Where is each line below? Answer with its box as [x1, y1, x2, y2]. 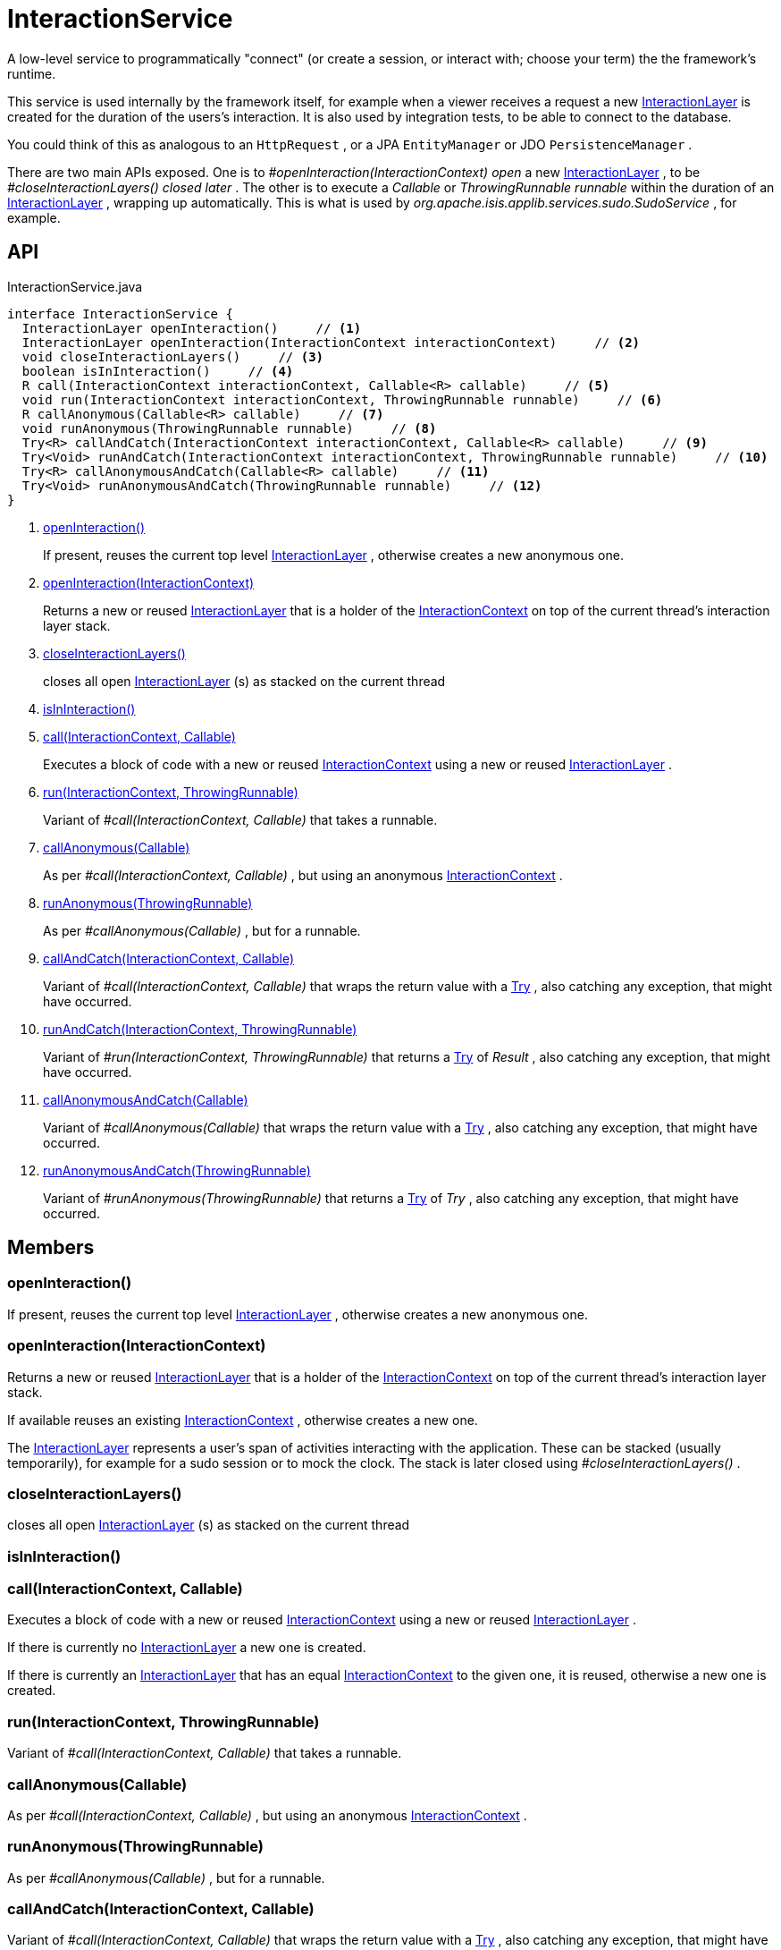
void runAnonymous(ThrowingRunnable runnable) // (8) [21, 420, 437, 436]
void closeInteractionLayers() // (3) [21, 349, 324, 364]
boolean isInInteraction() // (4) [21, 363, 294, 378]
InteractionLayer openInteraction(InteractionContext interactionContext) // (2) [21, 335, 641, 350]
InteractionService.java [7, 278, 143, 294]
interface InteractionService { [7, 306, 233, 321]
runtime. [7, 65, 56, 81]
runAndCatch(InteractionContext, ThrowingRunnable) [43, 1021, 357, 1037]
